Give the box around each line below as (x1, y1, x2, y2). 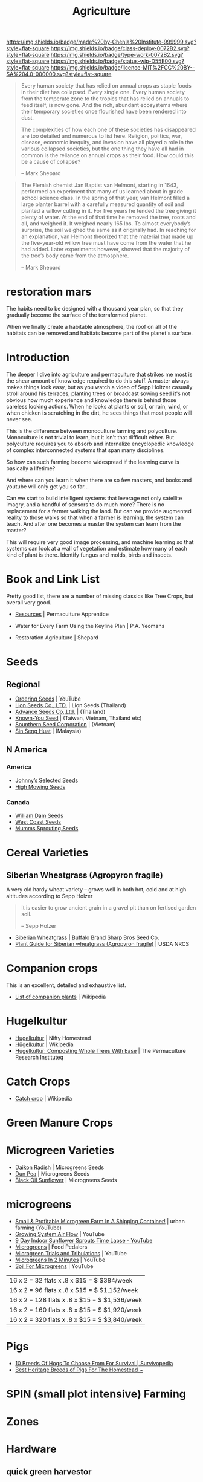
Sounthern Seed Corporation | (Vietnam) (14, 721, 117, 728)
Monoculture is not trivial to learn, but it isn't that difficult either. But (6, 434, 175, 441)
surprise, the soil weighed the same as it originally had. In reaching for (21, 227, 196, 234)
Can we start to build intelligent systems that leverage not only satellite (6, 494, 182, 502)
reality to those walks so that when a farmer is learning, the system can (6, 514, 184, 521)
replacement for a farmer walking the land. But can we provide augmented (6, 508, 192, 515)
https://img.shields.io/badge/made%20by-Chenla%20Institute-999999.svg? (6, 38, 197, 46)
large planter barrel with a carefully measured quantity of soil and (21, 201, 184, 208)
